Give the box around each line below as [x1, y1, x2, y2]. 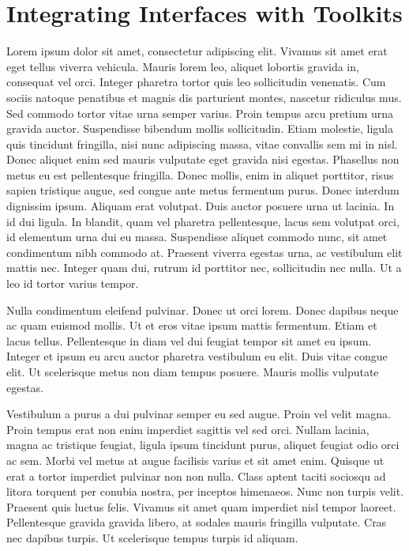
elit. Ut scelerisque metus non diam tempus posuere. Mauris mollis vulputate [6, 364, 379, 379]
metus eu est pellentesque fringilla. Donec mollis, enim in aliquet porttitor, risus [6, 166, 394, 183]
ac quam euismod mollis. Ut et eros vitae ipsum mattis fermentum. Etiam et [6, 317, 377, 334]
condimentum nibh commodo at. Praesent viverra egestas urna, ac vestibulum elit [6, 243, 403, 260]
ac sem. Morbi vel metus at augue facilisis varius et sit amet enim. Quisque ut [6, 451, 385, 468]
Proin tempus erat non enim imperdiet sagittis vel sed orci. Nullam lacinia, [6, 421, 370, 437]
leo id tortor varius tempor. [6, 275, 139, 292]
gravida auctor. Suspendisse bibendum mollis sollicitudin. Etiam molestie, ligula [6, 120, 394, 137]
